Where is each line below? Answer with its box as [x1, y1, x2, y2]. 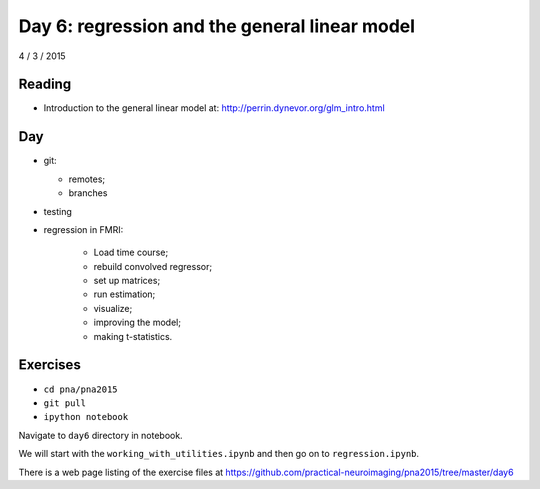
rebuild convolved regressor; [93, 260, 213, 272]
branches [68, 187, 108, 199]
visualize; [93, 302, 133, 314]
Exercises [18, 356, 82, 374]
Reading [18, 76, 72, 93]
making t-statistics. [93, 330, 173, 342]
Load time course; [93, 246, 169, 259]
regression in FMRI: [43, 223, 124, 235]
